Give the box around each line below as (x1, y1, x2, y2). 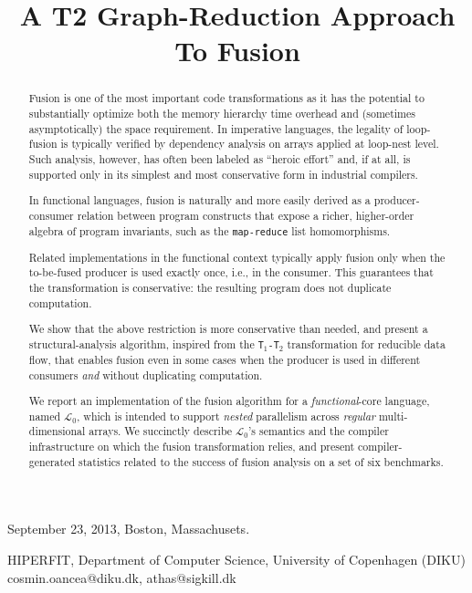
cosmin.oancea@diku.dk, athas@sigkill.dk (7, 567, 236, 587)
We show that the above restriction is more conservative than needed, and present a (28, 321, 428, 337)
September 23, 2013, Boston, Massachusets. (7, 519, 250, 538)
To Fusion (174, 32, 300, 69)
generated (28, 453, 76, 469)
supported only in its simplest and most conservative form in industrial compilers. (28, 166, 418, 182)
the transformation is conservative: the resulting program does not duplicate (28, 279, 392, 295)
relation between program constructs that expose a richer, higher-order (77, 207, 414, 223)
